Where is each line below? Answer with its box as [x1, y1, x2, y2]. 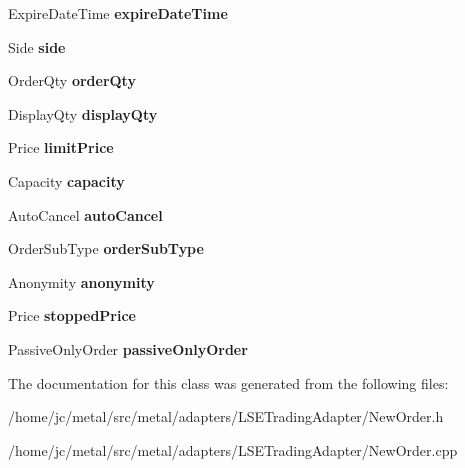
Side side [8, 36, 66, 57]
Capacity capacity [8, 170, 125, 191]
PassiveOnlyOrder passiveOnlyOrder [8, 338, 248, 359]
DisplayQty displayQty [8, 103, 158, 124]
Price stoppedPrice [8, 305, 136, 326]
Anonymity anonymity [8, 271, 155, 292]
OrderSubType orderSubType [8, 238, 204, 259]
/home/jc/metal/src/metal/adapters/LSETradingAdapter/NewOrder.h [8, 406, 444, 427]
